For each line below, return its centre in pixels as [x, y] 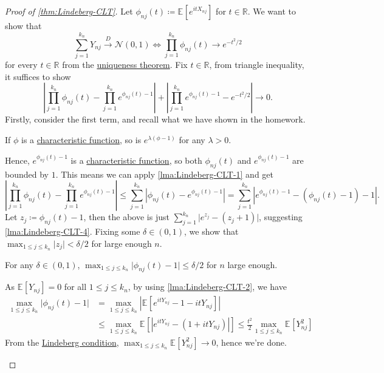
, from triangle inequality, [257, 65]
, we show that [211, 231]
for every [21, 65]
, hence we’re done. [251, 342]
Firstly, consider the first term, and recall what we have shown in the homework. [155, 119]
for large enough [122, 243]
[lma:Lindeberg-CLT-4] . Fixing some [73, 231]
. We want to [272, 11]
